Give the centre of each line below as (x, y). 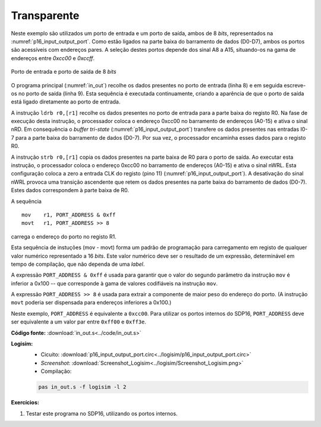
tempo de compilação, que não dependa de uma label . (78, 264)
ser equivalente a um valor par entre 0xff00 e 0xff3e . (79, 322)
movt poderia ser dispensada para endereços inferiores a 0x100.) (91, 303)
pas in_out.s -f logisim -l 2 (82, 387)
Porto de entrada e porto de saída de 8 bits (64, 72)
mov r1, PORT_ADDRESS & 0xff (69, 215)
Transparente (45, 15)
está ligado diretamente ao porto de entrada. (66, 102)
